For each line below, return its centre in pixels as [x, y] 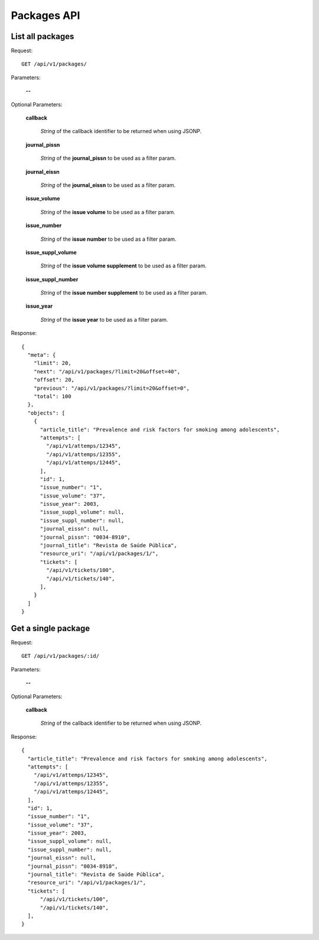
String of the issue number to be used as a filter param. [108, 239]
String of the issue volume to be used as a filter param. [108, 212]
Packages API [45, 15]
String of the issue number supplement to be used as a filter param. [124, 293]
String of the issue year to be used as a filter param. [104, 319]
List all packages [43, 36]
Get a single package [51, 628]
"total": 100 [52, 396]
